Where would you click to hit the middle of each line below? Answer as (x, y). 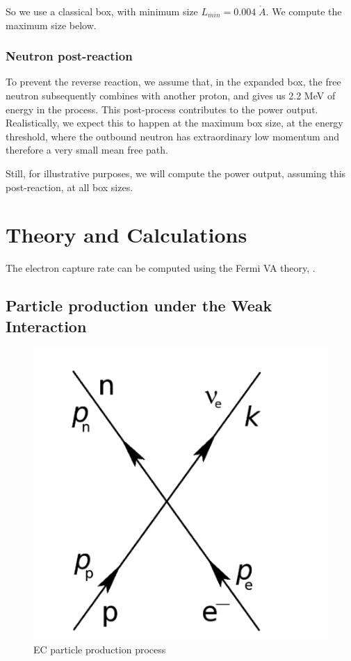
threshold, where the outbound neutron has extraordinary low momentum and (172, 136)
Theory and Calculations (126, 235)
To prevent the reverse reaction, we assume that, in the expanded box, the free (173, 82)
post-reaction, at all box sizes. (70, 187)
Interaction (46, 326)
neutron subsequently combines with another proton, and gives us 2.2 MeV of (171, 95)
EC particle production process (100, 650)
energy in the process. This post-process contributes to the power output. (162, 109)
